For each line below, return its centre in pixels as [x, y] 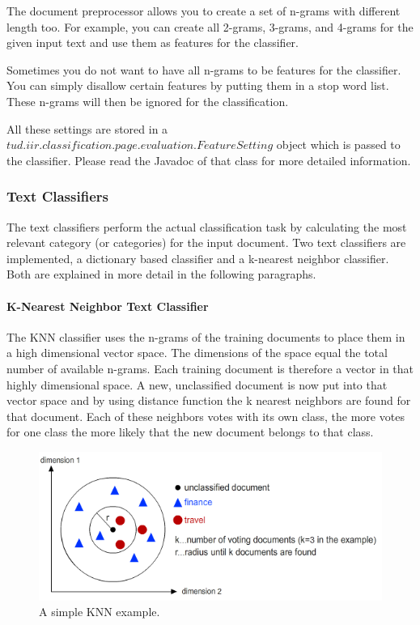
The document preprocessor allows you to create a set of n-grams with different [204, 11]
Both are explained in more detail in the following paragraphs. [161, 274]
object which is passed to [338, 145]
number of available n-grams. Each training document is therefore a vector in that [210, 368]
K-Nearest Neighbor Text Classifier [108, 306]
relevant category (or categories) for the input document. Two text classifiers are [206, 242]
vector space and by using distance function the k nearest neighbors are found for [209, 400]
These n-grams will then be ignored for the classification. [148, 101]
